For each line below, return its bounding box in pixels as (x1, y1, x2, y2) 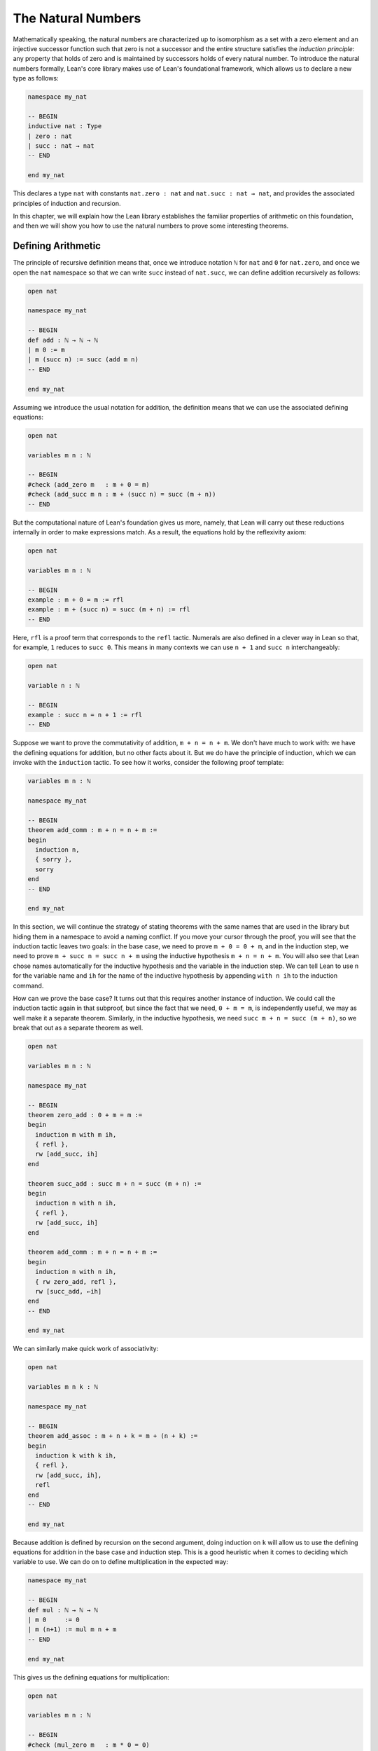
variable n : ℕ (27, 681, 80, 689)
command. (13, 981, 44, 990)
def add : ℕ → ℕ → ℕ (27, 336, 98, 344)
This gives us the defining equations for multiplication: (13, 1673, 169, 1681)
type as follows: (13, 74, 59, 83)
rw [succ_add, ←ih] (35, 1287, 102, 1295)
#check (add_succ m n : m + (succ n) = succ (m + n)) (27, 490, 216, 499)
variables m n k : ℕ (27, 1383, 98, 1391)
